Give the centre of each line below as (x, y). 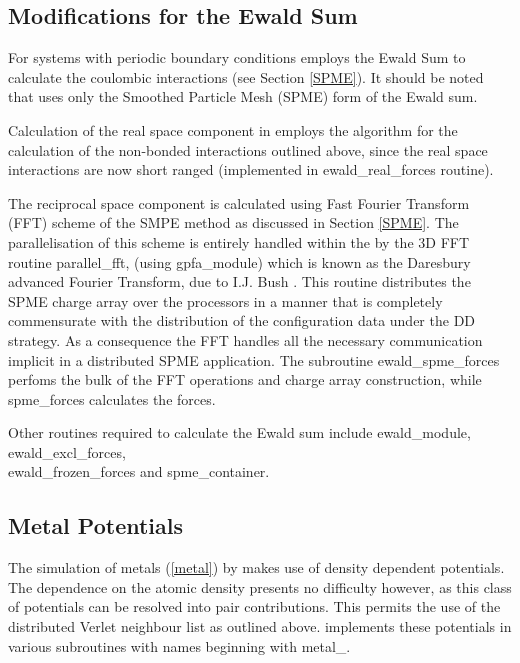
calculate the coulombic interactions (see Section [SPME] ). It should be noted (246, 76)
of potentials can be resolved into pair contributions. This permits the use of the (254, 606)
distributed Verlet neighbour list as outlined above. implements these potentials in (260, 626)
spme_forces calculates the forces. (112, 398)
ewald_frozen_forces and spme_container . (139, 471)
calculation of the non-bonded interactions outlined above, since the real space (248, 149)
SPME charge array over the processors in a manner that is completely (225, 300)
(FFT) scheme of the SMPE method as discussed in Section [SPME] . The (233, 222)
